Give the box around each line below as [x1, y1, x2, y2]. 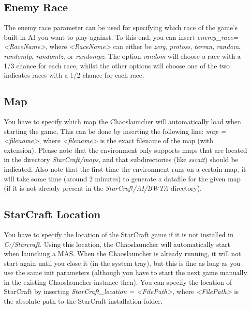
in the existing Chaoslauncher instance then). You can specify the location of [4, 276, 232, 287]
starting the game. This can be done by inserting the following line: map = [4, 126, 226, 136]
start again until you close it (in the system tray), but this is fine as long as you [4, 258, 241, 268]
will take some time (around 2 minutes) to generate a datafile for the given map [4, 173, 241, 183]
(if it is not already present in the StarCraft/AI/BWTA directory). [4, 183, 202, 193]
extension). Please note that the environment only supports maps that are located [4, 145, 247, 155]
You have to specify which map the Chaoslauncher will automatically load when [4, 116, 241, 126]
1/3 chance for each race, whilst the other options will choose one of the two [4, 60, 230, 70]
